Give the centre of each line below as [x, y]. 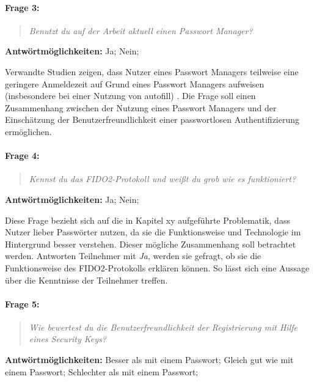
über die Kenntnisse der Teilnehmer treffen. [86, 280]
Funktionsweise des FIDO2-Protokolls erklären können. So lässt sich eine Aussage [157, 267]
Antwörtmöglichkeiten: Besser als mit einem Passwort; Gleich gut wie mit [149, 360]
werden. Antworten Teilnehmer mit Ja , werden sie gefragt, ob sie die [133, 256]
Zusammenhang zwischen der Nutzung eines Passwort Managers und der [141, 107]
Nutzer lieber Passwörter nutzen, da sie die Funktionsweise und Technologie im [153, 232]
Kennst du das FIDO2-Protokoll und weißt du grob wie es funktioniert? [162, 179]
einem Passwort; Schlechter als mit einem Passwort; [102, 371]
